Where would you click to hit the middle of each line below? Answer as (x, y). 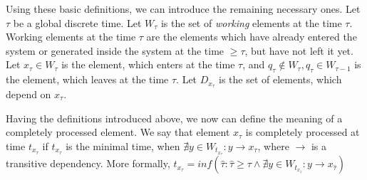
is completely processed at (303, 132)
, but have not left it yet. (299, 50)
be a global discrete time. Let (77, 22)
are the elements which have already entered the (252, 37)
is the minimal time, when (123, 145)
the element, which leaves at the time (87, 79)
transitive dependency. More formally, (88, 163)
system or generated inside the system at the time (115, 50)
